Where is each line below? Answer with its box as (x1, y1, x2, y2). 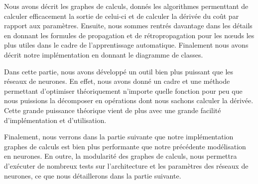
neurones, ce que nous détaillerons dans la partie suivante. (4, 170, 181, 181)
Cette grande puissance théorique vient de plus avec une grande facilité (4, 105, 221, 115)
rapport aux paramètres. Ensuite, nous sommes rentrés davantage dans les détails (4, 20, 253, 31)
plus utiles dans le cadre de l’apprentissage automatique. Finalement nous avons (4, 40, 249, 50)
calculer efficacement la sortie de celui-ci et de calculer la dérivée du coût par (4, 10, 239, 21)
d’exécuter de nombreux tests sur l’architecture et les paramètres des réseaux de (4, 160, 249, 171)
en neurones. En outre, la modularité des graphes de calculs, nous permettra (4, 151, 237, 161)
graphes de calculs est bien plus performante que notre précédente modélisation (4, 141, 246, 151)
